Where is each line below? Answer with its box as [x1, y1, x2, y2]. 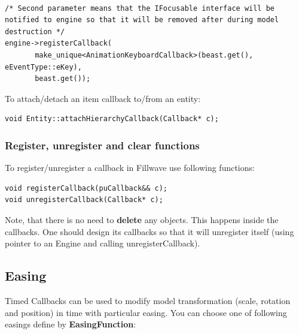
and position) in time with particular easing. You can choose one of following [5, 306, 287, 318]
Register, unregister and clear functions [5, 137, 200, 152]
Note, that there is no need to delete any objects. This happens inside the [5, 213, 279, 225]
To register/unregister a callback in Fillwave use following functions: [5, 161, 255, 174]
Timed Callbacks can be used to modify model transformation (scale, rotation [5, 294, 291, 306]
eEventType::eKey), [5, 62, 82, 71]
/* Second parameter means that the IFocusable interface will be [5, 4, 275, 13]
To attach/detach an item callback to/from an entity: [5, 92, 201, 104]
